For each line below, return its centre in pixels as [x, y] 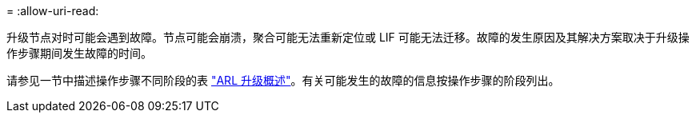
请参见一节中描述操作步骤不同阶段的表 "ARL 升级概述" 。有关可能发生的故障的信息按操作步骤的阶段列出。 [283, 80]
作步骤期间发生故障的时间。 [79, 53]
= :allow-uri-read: [53, 11]
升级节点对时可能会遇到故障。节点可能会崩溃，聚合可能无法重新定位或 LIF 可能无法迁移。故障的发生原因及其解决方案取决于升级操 [348, 37]
